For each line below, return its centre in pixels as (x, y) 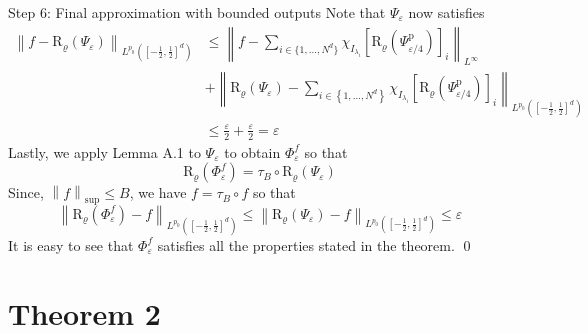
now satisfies (446, 12)
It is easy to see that (71, 244)
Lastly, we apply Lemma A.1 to (104, 151)
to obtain (252, 151)
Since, (26, 192)
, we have (158, 192)
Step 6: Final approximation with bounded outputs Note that (197, 12)
